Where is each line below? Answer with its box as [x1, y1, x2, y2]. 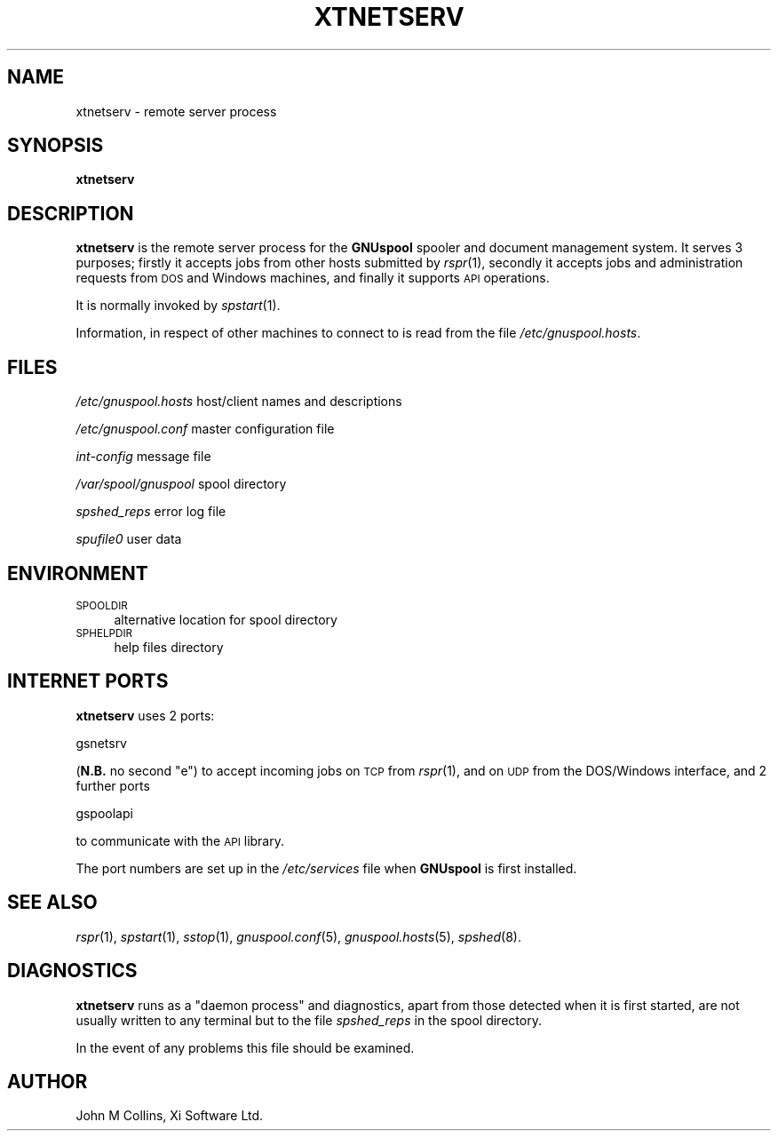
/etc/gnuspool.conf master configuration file [75, 421, 335, 437]
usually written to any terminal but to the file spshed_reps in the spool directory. [75, 1012, 542, 1028]
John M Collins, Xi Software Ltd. [75, 1108, 264, 1124]
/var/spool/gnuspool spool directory [75, 476, 287, 492]
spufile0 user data [75, 531, 182, 547]
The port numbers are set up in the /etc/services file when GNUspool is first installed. [75, 860, 577, 876]
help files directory [114, 639, 224, 655]
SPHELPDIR [75, 626, 133, 640]
